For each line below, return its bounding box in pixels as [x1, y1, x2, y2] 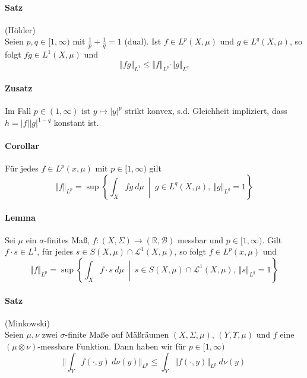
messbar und [177, 233, 224, 246]
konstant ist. [53, 116, 99, 128]
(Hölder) [5, 23, 36, 36]
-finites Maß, [44, 233, 90, 246]
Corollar [5, 139, 39, 152]
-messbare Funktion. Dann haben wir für [37, 339, 186, 352]
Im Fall [5, 104, 31, 117]
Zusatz [5, 82, 33, 94]
